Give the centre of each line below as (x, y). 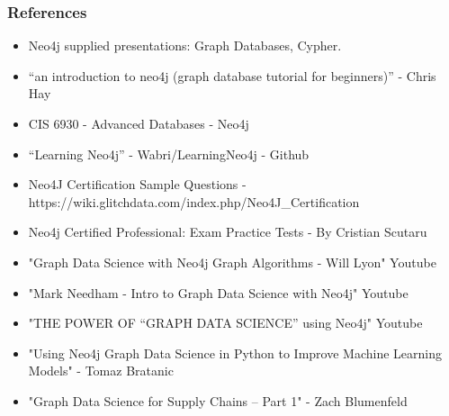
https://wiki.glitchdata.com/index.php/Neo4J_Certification (194, 201)
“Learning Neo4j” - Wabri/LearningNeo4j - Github (169, 154)
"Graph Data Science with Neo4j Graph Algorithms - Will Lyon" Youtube (232, 262)
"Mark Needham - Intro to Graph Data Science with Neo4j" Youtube (218, 292)
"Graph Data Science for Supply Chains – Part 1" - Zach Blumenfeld (218, 400)
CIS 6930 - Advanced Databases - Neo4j (139, 123)
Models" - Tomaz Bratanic (101, 371)
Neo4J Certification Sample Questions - (137, 184)
